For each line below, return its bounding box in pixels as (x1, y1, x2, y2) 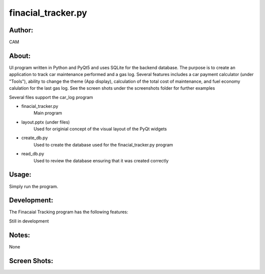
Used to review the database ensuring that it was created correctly (33, 157, 169, 164)
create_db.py (21, 135, 48, 141)
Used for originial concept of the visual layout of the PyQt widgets (33, 126, 167, 132)
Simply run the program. (9, 183, 58, 189)
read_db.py (21, 151, 44, 157)
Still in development (9, 218, 49, 224)
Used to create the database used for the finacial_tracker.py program (33, 142, 174, 148)
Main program (33, 110, 62, 116)
